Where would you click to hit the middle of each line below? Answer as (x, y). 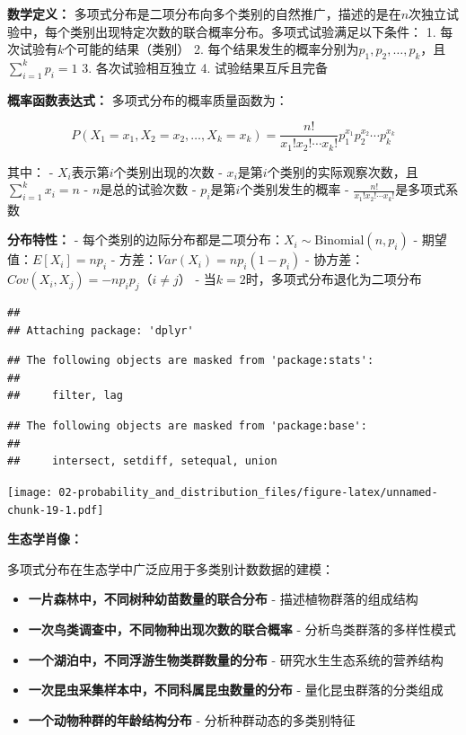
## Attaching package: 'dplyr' (101, 330)
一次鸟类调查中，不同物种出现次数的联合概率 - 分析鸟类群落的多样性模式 (242, 629)
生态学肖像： (45, 539)
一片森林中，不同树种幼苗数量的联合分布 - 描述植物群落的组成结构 (223, 599)
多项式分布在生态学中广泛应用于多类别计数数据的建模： (171, 568)
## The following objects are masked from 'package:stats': (191, 361)
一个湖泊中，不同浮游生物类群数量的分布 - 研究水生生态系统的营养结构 (236, 659)
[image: (30, 492)
